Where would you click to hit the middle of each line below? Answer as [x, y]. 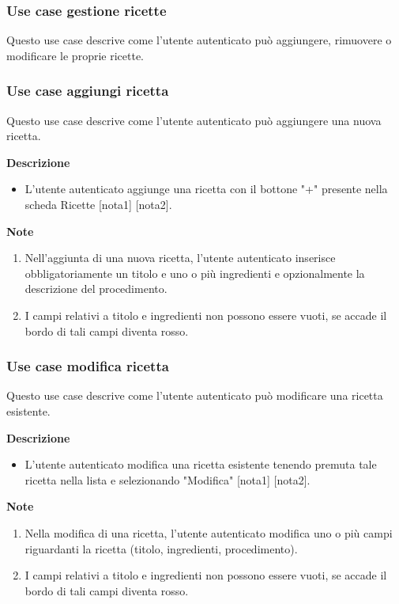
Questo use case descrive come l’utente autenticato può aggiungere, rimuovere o [199, 40]
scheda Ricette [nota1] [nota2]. [98, 204]
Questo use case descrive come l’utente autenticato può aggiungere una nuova [194, 120]
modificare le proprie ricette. [75, 55]
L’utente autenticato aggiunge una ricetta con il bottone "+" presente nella [206, 189]
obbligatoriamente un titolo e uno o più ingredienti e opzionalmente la [195, 273]
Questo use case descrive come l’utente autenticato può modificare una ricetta [195, 395]
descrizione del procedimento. [96, 289]
